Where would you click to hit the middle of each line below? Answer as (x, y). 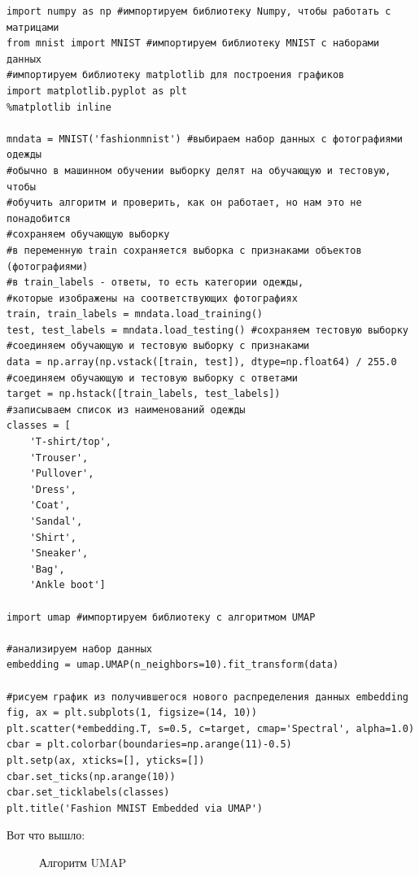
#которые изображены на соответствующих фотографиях (152, 298)
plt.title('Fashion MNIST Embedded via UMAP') (135, 808)
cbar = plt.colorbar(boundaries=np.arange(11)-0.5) (149, 745)
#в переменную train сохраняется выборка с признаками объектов (184, 250)
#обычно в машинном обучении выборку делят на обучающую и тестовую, (199, 170)
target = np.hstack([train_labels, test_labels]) (144, 394)
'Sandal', (56, 521)
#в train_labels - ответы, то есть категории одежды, (155, 283)
